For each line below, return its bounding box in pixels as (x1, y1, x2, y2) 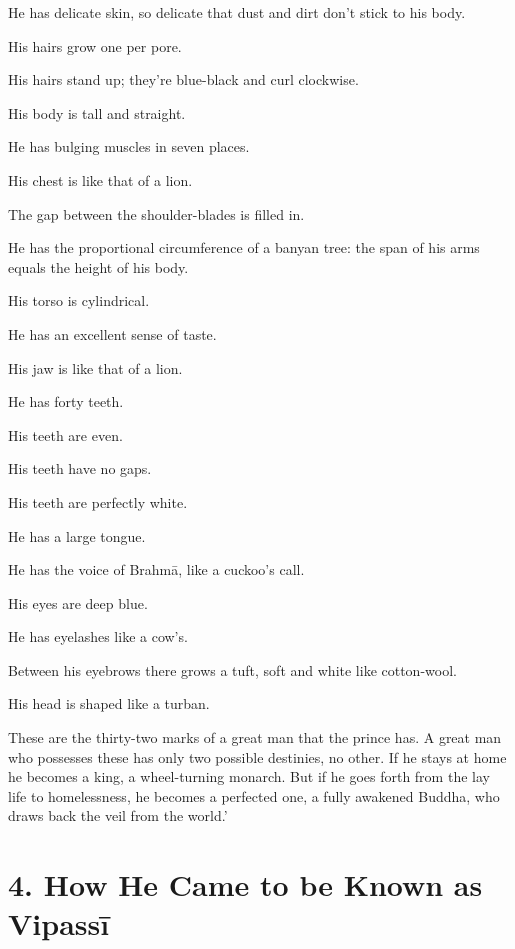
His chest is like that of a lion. (8, 169, 193, 190)
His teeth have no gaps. (8, 458, 152, 479)
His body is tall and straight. (8, 102, 186, 123)
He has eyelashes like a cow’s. (8, 626, 188, 647)
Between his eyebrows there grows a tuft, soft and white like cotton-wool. (8, 659, 457, 680)
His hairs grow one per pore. (8, 35, 182, 56)
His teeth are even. (8, 424, 123, 445)
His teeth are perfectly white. (8, 491, 188, 512)
